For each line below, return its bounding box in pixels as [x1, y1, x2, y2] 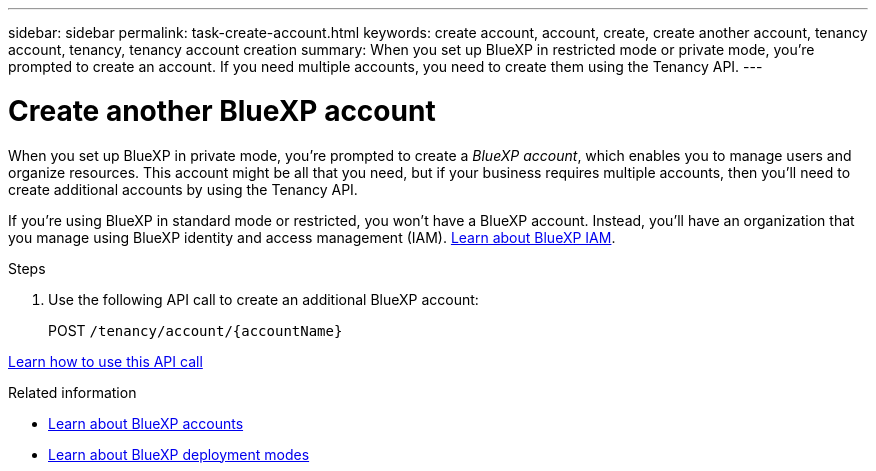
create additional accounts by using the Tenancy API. [8, 180, 358, 198]
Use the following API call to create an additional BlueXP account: [48, 290, 479, 308]
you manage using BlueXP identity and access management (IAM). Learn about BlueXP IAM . [8, 228, 616, 246]
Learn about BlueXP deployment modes [48, 445, 310, 463]
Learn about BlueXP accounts [48, 414, 244, 432]
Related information [8, 383, 137, 401]
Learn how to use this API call [8, 352, 203, 370]
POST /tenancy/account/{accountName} [48, 321, 343, 339]
